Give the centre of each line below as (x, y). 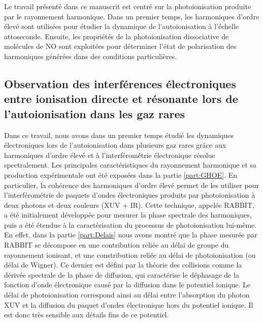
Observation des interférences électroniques (120, 83)
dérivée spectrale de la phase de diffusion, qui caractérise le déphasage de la (122, 274)
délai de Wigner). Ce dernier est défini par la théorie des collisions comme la (123, 265)
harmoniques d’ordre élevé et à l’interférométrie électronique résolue (110, 155)
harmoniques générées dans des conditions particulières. (91, 56)
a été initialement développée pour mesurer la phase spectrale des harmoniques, (128, 215)
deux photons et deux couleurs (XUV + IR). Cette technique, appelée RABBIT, (129, 205)
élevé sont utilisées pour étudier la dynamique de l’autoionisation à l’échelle (121, 26)
